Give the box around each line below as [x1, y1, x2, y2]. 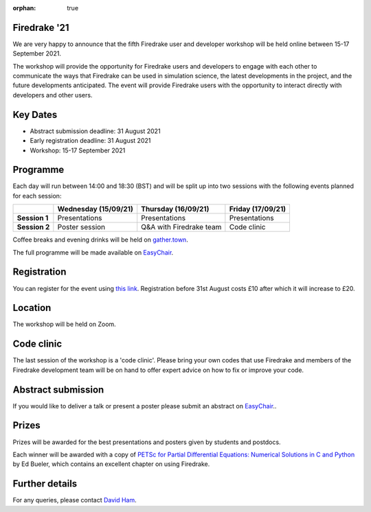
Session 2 [16, 222, 50, 232]
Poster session [57, 222, 106, 232]
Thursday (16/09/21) [141, 205, 210, 214]
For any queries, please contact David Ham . [12, 496, 137, 504]
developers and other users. [12, 91, 93, 99]
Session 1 [16, 213, 49, 223]
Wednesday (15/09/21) [57, 205, 133, 214]
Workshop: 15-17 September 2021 [30, 146, 126, 154]
